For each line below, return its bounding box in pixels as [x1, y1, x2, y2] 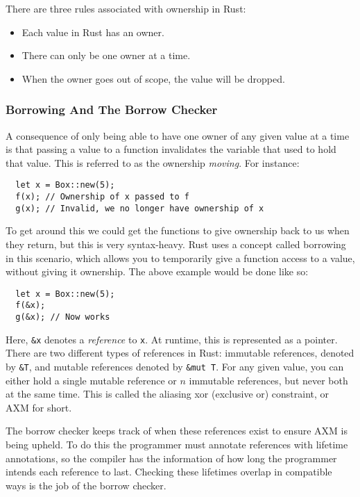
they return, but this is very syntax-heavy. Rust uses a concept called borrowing [6, 236, 346, 251]
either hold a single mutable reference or [6, 373, 177, 387]
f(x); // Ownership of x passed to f [15, 192, 189, 202]
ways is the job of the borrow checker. [6, 478, 166, 492]
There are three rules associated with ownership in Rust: [6, 1, 246, 15]
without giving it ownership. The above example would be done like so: [6, 264, 309, 279]
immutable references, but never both [189, 373, 348, 387]
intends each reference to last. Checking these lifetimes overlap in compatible [6, 464, 332, 479]
